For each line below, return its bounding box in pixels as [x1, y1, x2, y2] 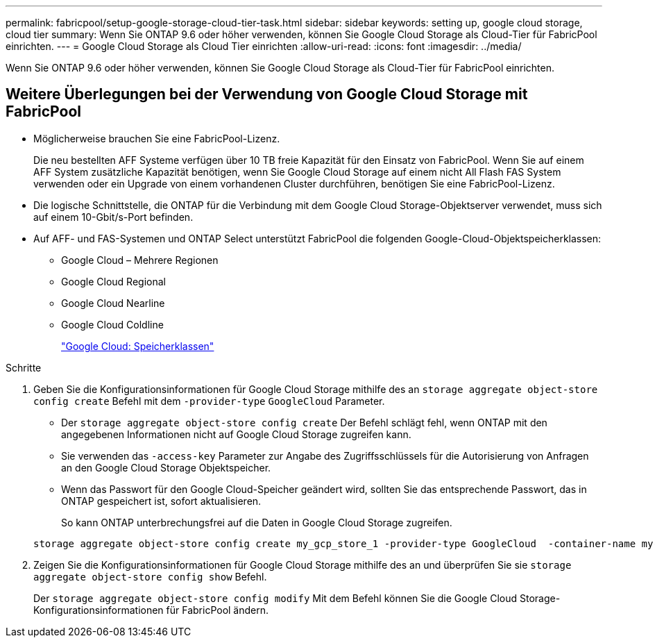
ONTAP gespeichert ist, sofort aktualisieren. [61, 494, 262, 507]
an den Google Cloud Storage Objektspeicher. [61, 461, 271, 474]
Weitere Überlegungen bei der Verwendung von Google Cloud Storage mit [6, 85, 528, 103]
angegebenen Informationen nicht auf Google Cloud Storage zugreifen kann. [61, 428, 411, 440]
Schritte [6, 361, 42, 374]
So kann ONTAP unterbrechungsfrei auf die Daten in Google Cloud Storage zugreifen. [61, 516, 452, 528]
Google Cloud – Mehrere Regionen [61, 253, 219, 266]
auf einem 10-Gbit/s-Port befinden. [33, 210, 194, 223]
